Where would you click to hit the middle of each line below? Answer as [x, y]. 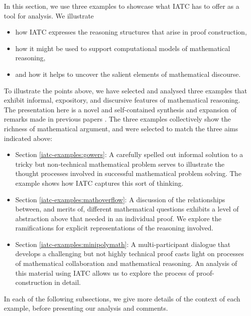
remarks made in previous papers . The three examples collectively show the [117, 119]
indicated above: [28, 138]
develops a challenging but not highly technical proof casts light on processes [130, 254]
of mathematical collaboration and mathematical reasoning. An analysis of [126, 263]
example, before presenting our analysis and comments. [86, 308]
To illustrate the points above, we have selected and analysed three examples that [125, 90]
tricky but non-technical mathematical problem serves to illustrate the [120, 164]
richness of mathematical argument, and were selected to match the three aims [121, 128]
